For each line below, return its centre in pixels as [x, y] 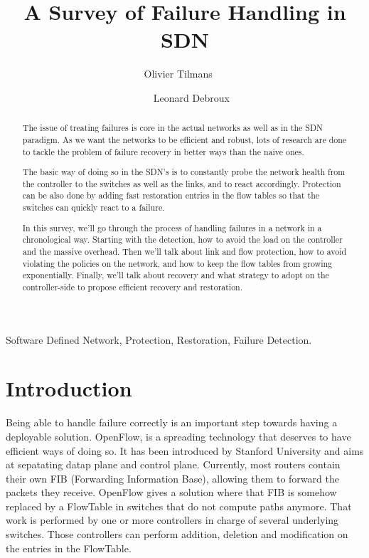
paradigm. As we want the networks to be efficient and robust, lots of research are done [184, 139]
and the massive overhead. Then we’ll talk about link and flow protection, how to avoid [184, 251]
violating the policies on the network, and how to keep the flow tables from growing [177, 263]
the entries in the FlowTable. [69, 548]
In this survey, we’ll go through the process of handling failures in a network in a [172, 227]
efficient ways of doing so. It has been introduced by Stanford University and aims [185, 450]
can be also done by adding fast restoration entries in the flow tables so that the [171, 195]
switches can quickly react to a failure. [93, 207]
